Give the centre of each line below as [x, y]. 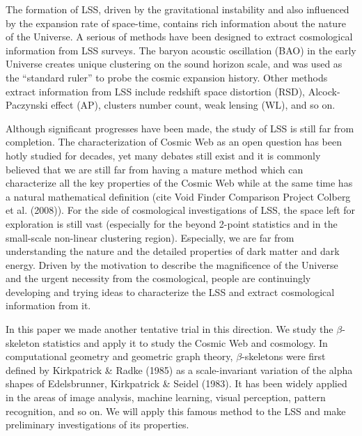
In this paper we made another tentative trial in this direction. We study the [170, 329]
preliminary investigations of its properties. [97, 425]
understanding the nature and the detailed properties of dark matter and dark [173, 251]
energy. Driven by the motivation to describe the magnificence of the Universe [172, 264]
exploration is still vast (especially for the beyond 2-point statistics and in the [172, 223]
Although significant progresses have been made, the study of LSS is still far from [180, 128]
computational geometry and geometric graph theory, [119, 356]
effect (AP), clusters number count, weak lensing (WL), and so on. [193, 105]
